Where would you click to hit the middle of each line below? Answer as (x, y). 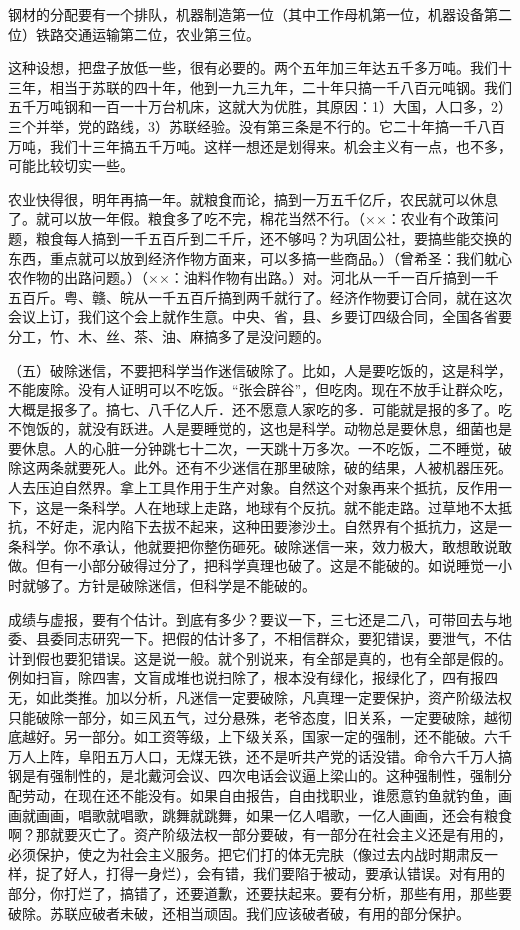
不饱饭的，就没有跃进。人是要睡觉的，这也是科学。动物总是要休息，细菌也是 (260, 428)
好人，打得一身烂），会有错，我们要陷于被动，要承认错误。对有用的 (284, 873)
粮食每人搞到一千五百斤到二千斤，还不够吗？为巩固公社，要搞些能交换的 (273, 237)
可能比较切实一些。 (71, 165)
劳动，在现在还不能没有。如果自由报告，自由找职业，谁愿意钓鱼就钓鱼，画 (266, 794)
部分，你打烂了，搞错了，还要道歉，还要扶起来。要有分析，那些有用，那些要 (260, 892)
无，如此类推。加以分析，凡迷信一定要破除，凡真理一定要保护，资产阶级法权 (260, 697)
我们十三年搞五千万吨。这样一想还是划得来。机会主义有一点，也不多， (280, 145)
